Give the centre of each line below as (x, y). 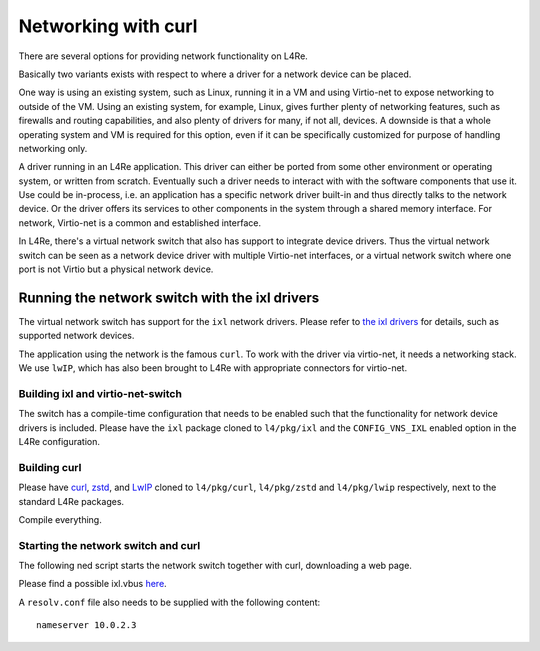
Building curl (50, 467)
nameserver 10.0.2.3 (86, 625)
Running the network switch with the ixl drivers (169, 297)
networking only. (53, 148)
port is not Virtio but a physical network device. (116, 269)
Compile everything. (60, 519)
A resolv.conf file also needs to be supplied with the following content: (169, 602)
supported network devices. (76, 336)
